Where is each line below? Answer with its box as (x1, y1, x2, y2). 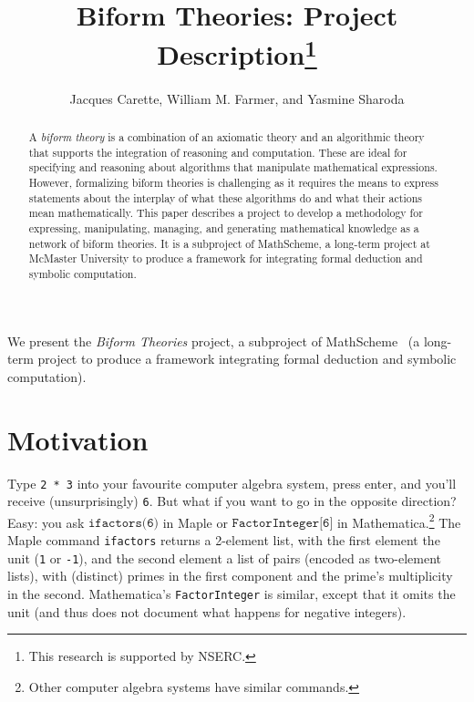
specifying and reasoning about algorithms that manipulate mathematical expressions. (28, 160, 438, 175)
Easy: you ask (7, 512, 85, 532)
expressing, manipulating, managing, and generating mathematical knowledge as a (28, 220, 419, 235)
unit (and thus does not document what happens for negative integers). (7, 602, 407, 621)
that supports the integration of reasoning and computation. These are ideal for (28, 144, 407, 160)
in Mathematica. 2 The (336, 510, 461, 532)
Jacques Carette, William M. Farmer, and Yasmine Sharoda (69, 88, 405, 108)
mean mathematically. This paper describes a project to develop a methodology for (28, 205, 423, 221)
